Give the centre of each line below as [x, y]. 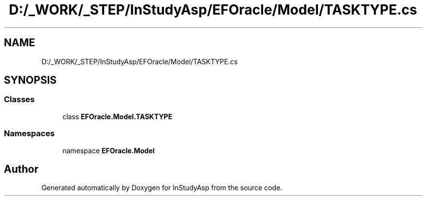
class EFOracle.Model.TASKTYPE [117, 116]
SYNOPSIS [30, 80]
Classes [19, 100]
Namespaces [29, 134]
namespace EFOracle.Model [108, 150]
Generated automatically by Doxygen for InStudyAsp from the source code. [162, 188]
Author [21, 169]
